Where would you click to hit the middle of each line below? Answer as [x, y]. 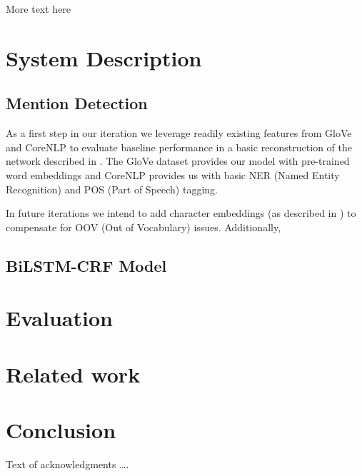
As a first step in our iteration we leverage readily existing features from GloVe [179, 133]
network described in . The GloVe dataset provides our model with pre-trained [178, 161]
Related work [73, 374]
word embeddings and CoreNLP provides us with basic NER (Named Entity [173, 174]
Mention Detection [77, 103]
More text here [39, 9]
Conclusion [61, 430]
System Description [104, 57]
